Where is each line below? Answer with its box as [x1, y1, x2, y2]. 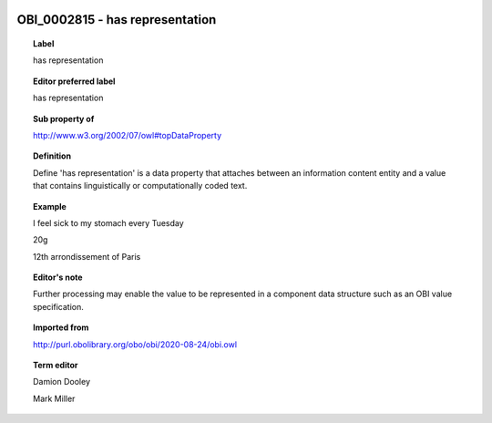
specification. [33, 301, 84, 312]
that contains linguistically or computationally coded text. [33, 181, 248, 191]
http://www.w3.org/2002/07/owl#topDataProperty [33, 129, 222, 140]
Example [33, 201, 67, 211]
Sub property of [33, 113, 95, 124]
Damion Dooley [33, 377, 91, 387]
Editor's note [33, 272, 83, 283]
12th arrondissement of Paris [33, 251, 141, 262]
